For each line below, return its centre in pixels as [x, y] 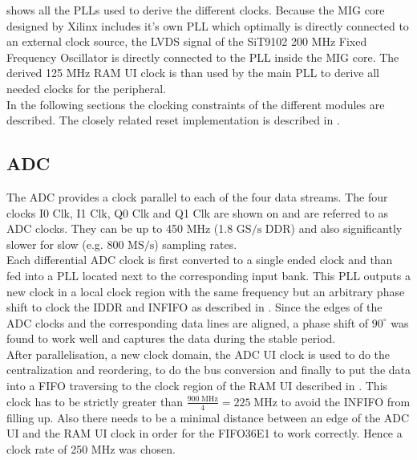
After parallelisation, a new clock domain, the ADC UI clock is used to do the [198, 354]
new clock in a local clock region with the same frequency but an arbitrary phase [206, 291]
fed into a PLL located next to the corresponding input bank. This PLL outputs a [209, 275]
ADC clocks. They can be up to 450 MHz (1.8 [120, 228]
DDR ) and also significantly [334, 228]
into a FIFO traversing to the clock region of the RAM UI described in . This [197, 386]
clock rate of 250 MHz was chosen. [91, 448]
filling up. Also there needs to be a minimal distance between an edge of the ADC [208, 417]
